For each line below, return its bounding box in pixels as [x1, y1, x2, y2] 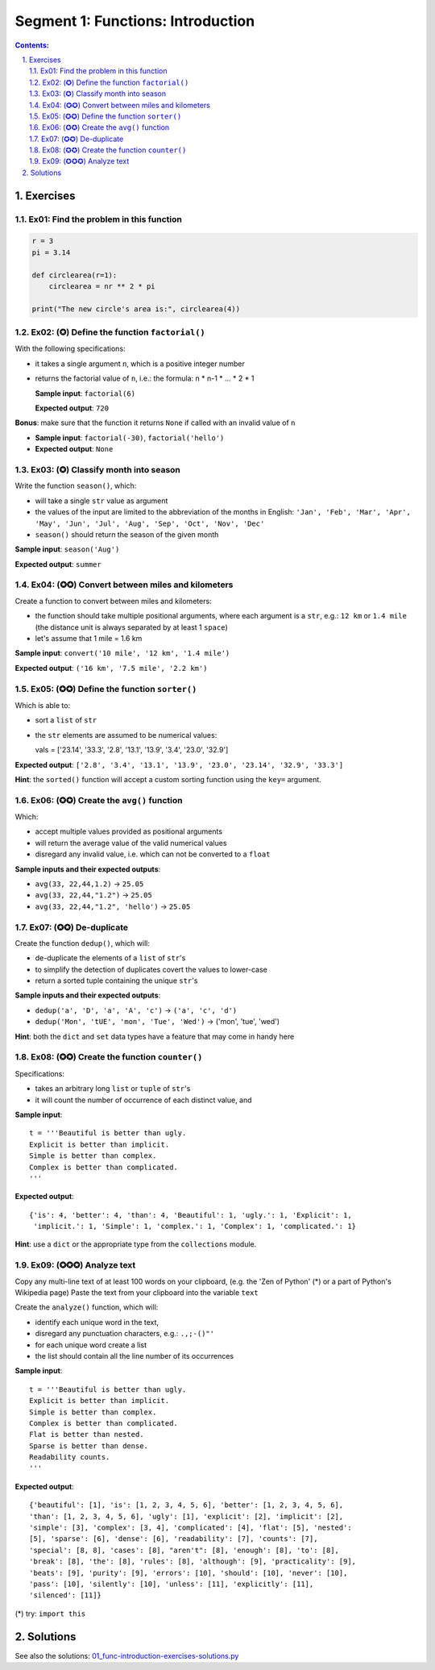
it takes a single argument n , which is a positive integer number [35, 359, 245, 369]
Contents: [14, 40, 50, 50]
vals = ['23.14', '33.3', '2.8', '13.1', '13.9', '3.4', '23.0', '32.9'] [35, 745, 229, 755]
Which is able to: [14, 700, 71, 710]
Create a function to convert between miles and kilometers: [14, 596, 213, 606]
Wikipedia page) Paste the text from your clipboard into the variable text [14, 1288, 259, 1297]
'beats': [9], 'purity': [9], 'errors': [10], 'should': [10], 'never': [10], [29, 1568, 348, 1577]
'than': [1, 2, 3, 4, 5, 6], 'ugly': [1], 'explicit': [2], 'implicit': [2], [29, 1512, 344, 1521]
